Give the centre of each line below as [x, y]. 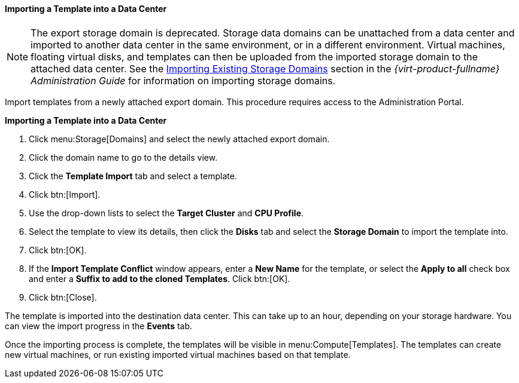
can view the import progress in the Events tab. [99, 326]
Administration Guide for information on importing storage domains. [183, 80]
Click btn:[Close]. [63, 297]
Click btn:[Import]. [65, 194]
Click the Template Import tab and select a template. [133, 176]
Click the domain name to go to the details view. [123, 157]
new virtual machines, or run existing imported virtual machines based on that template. [178, 354]
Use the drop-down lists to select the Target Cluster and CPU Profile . [166, 213]
